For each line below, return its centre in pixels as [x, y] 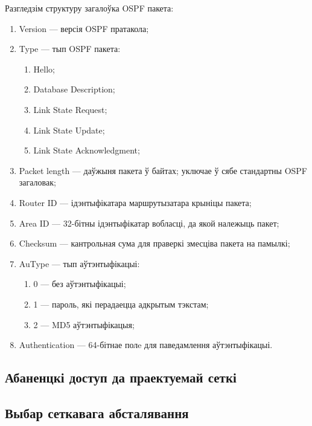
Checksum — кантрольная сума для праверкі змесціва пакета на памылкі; [154, 243]
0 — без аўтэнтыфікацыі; [80, 284]
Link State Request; [70, 109]
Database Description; [74, 89]
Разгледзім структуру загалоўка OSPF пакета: [89, 8]
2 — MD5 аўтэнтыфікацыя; [84, 324]
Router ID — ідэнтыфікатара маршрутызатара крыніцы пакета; [135, 202]
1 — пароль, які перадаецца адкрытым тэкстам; [121, 304]
